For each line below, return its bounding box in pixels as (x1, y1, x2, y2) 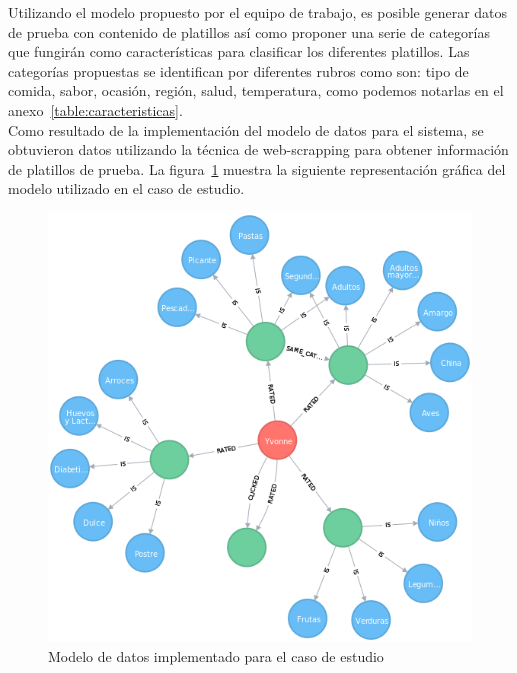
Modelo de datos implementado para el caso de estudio (48, 645, 384, 666)
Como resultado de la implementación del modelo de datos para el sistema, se (8, 119, 484, 140)
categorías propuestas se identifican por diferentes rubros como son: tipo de (8, 60, 469, 81)
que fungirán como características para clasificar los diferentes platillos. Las (8, 41, 470, 62)
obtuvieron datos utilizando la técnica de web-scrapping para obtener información (8, 139, 509, 160)
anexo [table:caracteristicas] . (8, 99, 183, 120)
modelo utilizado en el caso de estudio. (8, 178, 245, 199)
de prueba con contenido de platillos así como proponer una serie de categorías (8, 21, 490, 42)
